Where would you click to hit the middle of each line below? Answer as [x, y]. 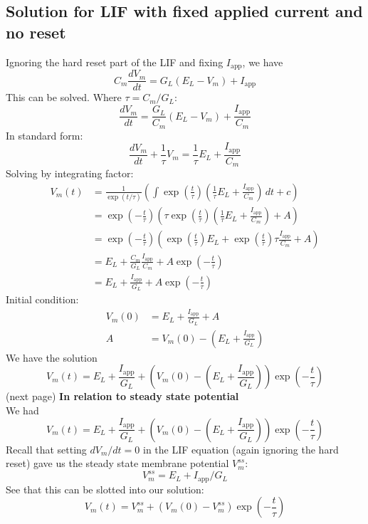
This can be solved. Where [64, 97]
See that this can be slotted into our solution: [105, 489]
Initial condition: [42, 299]
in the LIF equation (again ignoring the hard [241, 449]
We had [22, 410]
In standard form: [44, 135]
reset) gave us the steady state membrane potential [117, 463]
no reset [36, 32]
